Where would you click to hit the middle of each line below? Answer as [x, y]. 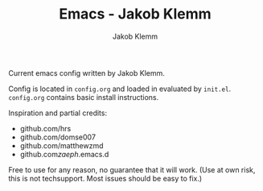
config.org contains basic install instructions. [84, 97]
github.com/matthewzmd [62, 145]
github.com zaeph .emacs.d [64, 154]
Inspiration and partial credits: [58, 113]
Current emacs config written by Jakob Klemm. [86, 73]
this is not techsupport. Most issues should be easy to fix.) [105, 178]
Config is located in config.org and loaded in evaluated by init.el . [120, 89]
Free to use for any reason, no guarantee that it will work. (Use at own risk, [132, 169]
